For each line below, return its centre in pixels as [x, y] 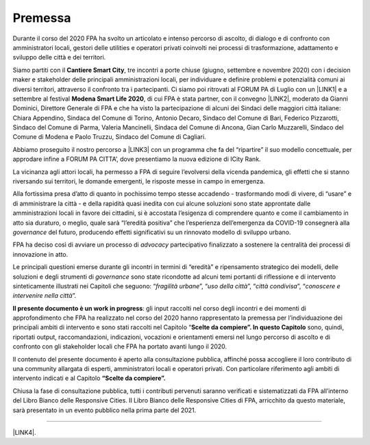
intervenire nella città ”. [45, 296]
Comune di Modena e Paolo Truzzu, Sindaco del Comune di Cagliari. [109, 137]
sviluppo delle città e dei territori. [59, 58]
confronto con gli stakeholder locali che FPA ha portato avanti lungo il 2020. [120, 346]
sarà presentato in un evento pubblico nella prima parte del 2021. [104, 410]
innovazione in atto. [40, 254]
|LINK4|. [25, 432]
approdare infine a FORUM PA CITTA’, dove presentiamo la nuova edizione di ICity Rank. [137, 159]
